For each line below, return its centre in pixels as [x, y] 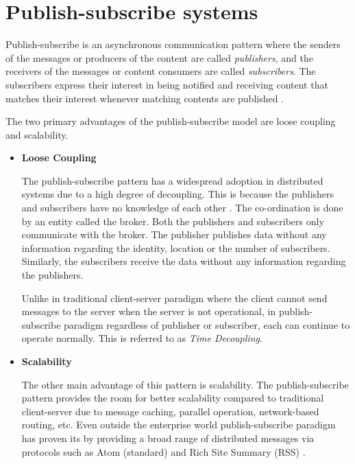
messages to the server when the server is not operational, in [149, 311]
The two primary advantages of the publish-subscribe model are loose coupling [171, 121]
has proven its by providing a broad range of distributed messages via [168, 438]
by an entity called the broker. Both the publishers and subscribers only [173, 221]
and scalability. [37, 134]
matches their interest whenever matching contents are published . [145, 98]
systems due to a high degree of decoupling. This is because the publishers [178, 194]
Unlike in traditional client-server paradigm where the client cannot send [174, 298]
